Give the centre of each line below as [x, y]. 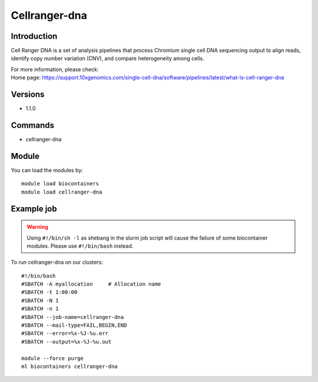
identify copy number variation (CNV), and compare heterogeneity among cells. [107, 58]
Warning [37, 227]
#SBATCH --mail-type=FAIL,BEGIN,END [74, 325]
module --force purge [52, 358]
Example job [34, 209]
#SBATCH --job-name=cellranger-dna [73, 317]
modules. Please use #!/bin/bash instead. [80, 246]
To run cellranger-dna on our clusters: [57, 263]
